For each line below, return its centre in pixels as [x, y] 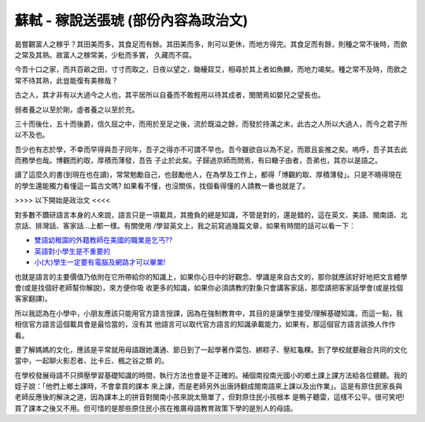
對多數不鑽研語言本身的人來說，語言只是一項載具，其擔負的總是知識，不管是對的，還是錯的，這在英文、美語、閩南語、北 [211, 215]
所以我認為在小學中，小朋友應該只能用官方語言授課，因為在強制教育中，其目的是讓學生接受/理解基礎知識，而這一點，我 [209, 313]
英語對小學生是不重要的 [72, 251]
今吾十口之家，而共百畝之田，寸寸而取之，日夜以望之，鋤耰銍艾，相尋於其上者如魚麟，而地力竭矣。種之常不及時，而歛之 [211, 69]
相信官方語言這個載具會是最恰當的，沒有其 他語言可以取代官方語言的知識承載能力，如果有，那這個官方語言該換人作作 [205, 324]
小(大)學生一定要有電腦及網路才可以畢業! [100, 262]
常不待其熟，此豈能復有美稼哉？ [66, 80]
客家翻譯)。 [33, 298]
